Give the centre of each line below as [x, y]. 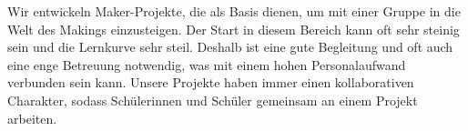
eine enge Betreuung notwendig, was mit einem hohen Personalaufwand [207, 64]
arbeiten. [32, 118]
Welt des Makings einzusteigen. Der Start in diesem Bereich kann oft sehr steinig [234, 29]
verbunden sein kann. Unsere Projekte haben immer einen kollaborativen [211, 82]
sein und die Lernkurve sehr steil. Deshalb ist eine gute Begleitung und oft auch [230, 47]
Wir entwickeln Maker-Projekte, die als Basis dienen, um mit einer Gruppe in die [234, 11]
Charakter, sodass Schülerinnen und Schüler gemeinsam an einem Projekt [213, 100]
